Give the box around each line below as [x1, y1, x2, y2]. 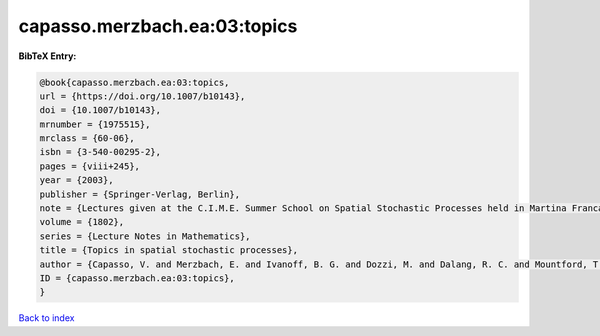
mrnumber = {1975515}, [39, 118, 151, 130]
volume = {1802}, [39, 216, 125, 228]
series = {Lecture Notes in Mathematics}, [39, 230, 251, 242]
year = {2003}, [39, 175, 114, 186]
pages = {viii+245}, [39, 160, 140, 172]
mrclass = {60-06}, [39, 133, 135, 144]
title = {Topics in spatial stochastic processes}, [39, 245, 299, 256]
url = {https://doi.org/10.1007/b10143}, [39, 90, 246, 102]
